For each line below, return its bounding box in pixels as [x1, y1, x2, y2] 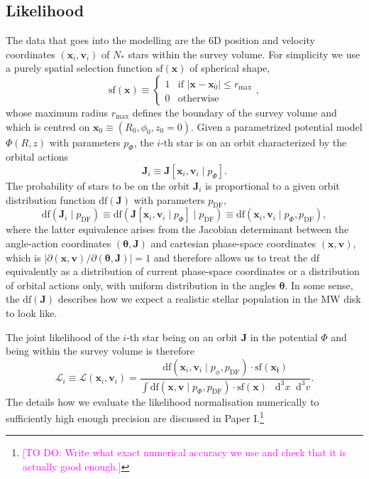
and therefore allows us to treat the [153, 249, 308, 264]
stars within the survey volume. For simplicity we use [128, 46, 360, 61]
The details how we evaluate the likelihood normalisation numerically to [6, 394, 319, 409]
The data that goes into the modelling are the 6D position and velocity [6, 33, 315, 48]
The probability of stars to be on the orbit [6, 178, 190, 193]
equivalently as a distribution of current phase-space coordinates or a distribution [6, 264, 360, 279]
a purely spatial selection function [6, 60, 153, 75]
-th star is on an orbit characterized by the [160, 134, 347, 149]
